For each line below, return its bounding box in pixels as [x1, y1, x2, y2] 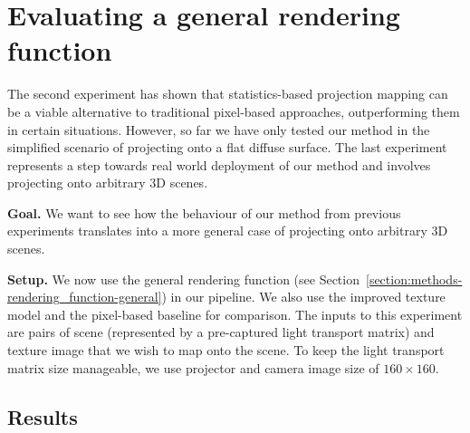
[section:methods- [366, 269, 463, 288]
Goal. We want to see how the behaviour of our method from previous [7, 203, 401, 222]
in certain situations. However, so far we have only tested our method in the [7, 120, 430, 139]
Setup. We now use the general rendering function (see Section [7, 269, 360, 288]
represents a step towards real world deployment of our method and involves [7, 155, 431, 174]
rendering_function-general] [7, 287, 162, 306]
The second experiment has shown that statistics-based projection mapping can [7, 84, 448, 103]
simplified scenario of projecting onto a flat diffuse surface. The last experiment [7, 138, 447, 157]
